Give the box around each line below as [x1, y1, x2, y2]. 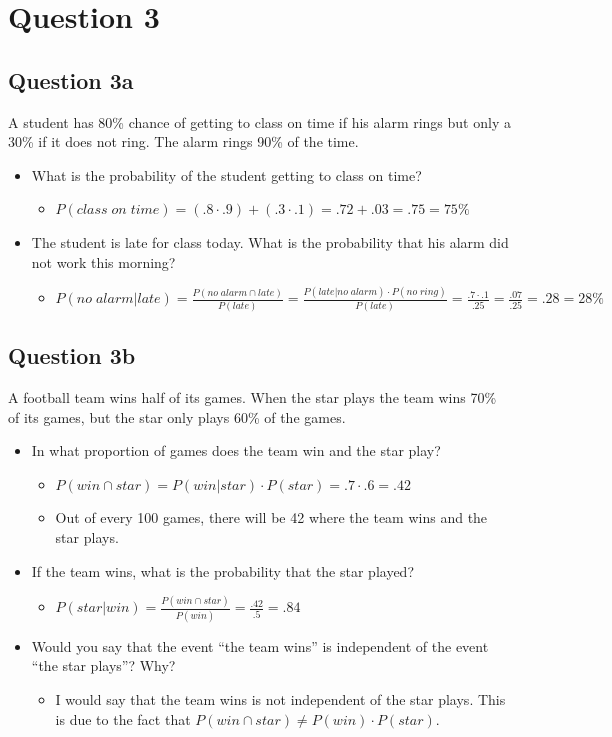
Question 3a [8, 64, 134, 95]
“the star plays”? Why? [31, 655, 176, 676]
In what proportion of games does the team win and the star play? [31, 440, 441, 461]
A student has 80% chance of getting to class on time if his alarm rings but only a [8, 111, 511, 132]
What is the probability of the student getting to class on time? [31, 164, 422, 185]
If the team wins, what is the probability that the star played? [31, 560, 414, 581]
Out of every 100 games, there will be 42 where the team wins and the [55, 507, 488, 528]
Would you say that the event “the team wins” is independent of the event [31, 635, 489, 656]
